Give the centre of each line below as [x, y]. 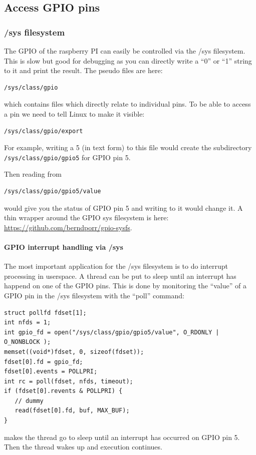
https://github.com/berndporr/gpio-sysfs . [68, 227]
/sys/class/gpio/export [44, 131]
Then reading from [33, 174]
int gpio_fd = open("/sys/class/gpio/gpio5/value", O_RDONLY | [112, 332]
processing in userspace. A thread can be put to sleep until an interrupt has [120, 276]
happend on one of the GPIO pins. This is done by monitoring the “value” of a [125, 286]
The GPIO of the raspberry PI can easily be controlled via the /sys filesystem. [125, 51]
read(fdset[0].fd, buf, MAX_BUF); [72, 411]
